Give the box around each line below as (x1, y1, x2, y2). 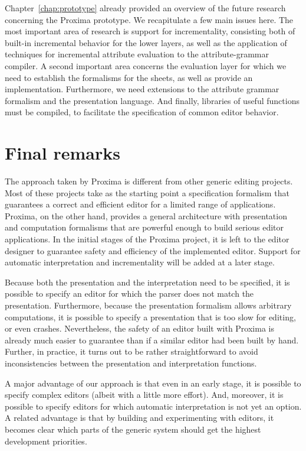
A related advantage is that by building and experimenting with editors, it (5, 411, 274, 424)
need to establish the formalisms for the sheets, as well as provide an (5, 71, 253, 83)
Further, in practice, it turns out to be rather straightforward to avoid (5, 345, 258, 358)
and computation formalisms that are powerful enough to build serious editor (5, 221, 284, 233)
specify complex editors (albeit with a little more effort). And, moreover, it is (5, 388, 284, 401)
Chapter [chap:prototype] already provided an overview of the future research (5, 2, 286, 14)
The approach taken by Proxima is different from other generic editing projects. (5, 175, 293, 187)
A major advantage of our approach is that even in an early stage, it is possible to (5, 377, 301, 389)
